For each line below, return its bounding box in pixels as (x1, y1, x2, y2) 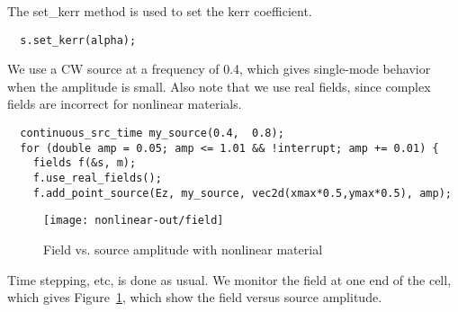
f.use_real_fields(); (32, 172, 162, 184)
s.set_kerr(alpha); (20, 33, 137, 47)
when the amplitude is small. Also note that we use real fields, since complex (7, 76, 431, 95)
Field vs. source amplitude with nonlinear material (43, 239, 323, 258)
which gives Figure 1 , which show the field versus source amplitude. (7, 288, 382, 307)
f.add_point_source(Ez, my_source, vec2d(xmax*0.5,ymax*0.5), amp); (32, 186, 452, 200)
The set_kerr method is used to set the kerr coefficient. (7, 2, 312, 20)
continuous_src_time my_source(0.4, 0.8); (20, 127, 284, 140)
